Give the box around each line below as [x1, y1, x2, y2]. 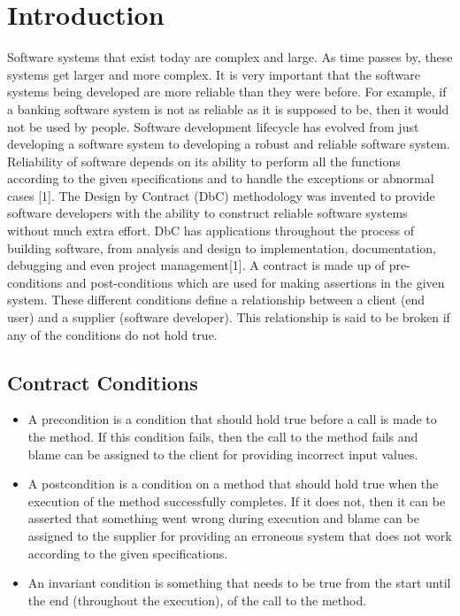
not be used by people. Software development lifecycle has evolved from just [7, 117, 419, 135]
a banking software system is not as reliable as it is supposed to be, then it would [7, 99, 449, 118]
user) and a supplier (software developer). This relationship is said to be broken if [7, 308, 450, 327]
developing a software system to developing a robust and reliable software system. [7, 135, 450, 153]
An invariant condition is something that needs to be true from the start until [27, 574, 451, 592]
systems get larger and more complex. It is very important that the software [7, 65, 420, 83]
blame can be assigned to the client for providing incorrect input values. [27, 444, 418, 463]
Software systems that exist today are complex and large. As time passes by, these [7, 48, 453, 66]
